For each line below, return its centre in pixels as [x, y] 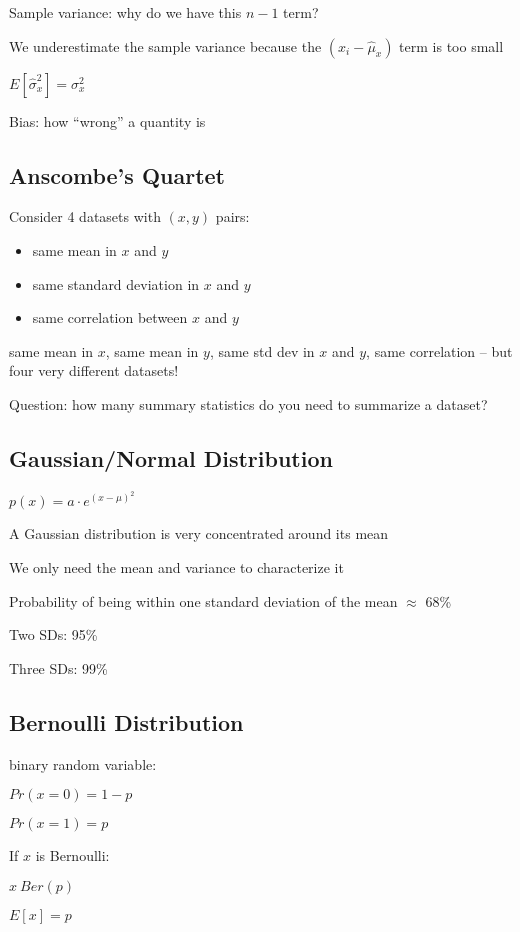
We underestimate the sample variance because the [165, 45]
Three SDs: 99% [58, 667]
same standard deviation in [116, 283]
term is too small [451, 45]
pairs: [232, 216]
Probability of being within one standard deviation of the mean [203, 600]
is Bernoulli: [72, 855]
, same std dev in [262, 350]
